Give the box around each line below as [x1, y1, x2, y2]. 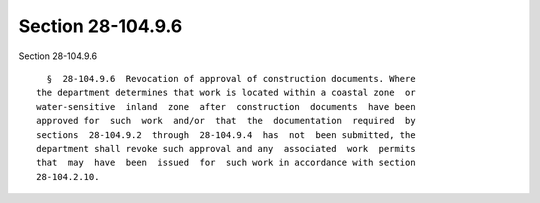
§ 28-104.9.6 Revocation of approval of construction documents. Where [46, 73, 416, 84]
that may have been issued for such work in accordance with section [36, 157, 416, 169]
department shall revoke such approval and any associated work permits [36, 143, 416, 154]
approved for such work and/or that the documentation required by [36, 115, 416, 127]
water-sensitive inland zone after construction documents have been [36, 101, 416, 112]
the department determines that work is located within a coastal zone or [36, 87, 416, 99]
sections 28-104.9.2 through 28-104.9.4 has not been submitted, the [36, 129, 416, 140]
